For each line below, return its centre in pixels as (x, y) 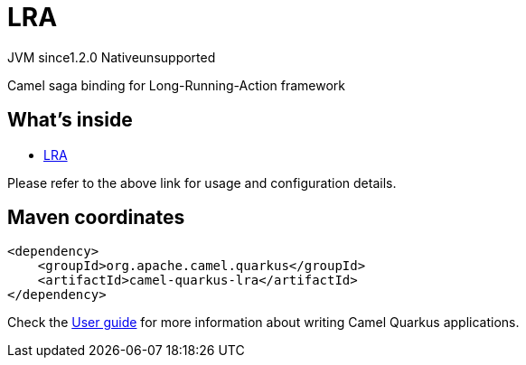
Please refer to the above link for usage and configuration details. (202, 182)
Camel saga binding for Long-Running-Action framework (176, 85)
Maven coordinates (96, 218)
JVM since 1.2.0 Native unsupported (112, 57)
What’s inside (70, 120)
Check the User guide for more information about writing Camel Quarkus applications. (263, 323)
